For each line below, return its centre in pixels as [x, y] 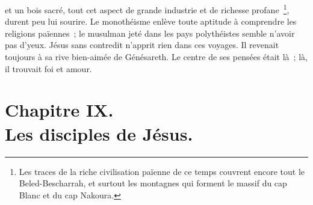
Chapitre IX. [59, 110]
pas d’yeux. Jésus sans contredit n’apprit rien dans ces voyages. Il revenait [142, 45]
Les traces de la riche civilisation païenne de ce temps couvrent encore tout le [162, 171]
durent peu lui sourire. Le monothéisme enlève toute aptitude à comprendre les [151, 21]
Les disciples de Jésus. [99, 133]
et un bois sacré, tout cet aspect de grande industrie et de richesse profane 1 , [147, 9]
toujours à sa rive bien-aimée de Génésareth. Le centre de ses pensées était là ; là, [156, 57]
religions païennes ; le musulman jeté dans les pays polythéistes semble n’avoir [150, 33]
